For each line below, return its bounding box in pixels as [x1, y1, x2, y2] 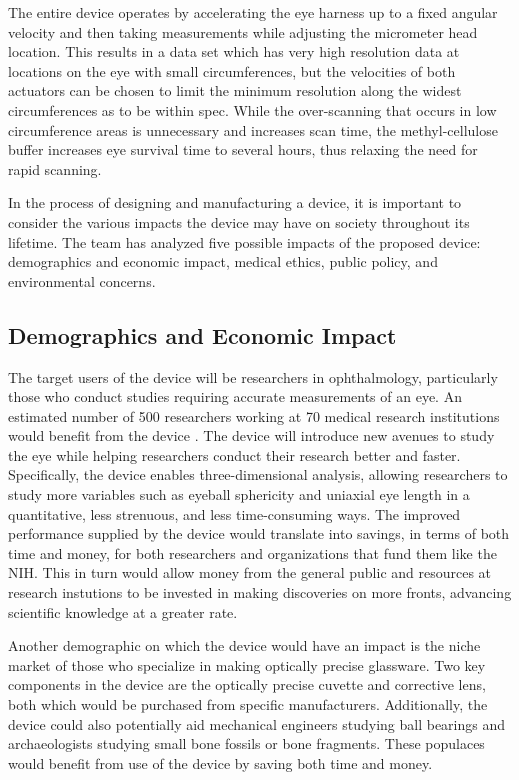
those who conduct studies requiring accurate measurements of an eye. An [8, 386, 462, 407]
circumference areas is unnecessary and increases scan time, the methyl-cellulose [8, 119, 498, 140]
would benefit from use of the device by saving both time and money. [8, 752, 433, 773]
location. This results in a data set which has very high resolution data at [8, 41, 460, 62]
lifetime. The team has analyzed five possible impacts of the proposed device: [8, 231, 481, 252]
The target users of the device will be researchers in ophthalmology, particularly [8, 366, 498, 387]
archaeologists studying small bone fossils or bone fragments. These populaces [8, 733, 485, 754]
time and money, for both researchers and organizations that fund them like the [8, 542, 497, 563]
